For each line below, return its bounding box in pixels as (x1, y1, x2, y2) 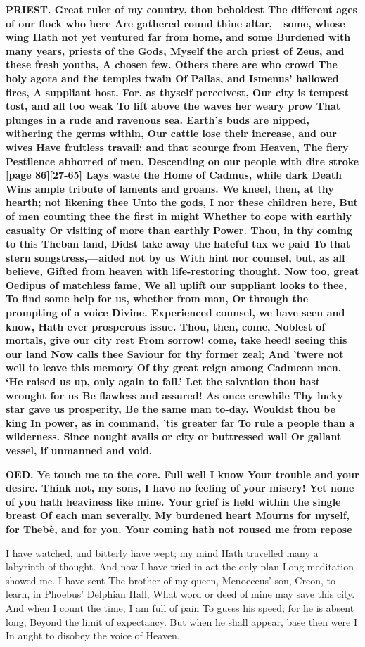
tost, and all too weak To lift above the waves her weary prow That (6, 98, 340, 113)
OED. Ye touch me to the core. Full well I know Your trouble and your (6, 466, 359, 481)
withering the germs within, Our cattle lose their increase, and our (6, 126, 337, 141)
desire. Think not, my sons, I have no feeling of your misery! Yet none (6, 480, 354, 495)
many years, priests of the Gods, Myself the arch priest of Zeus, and (6, 43, 345, 58)
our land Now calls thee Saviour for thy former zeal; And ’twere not (6, 346, 344, 361)
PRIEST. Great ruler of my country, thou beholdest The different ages (6, 2, 357, 16)
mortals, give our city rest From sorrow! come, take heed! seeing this (6, 333, 347, 347)
